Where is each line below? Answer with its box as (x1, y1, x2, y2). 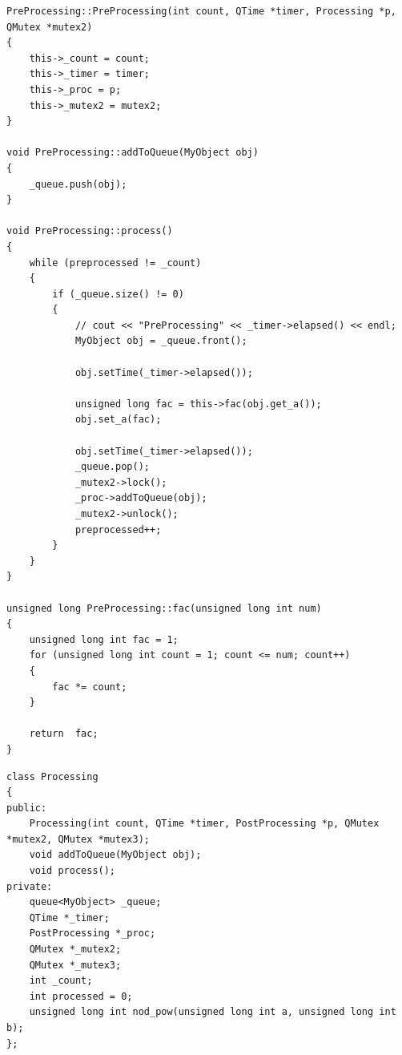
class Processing (6, 770, 98, 782)
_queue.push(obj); (29, 178, 127, 190)
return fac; (29, 728, 98, 740)
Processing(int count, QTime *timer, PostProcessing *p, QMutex (29, 818, 380, 830)
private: (6, 880, 53, 892)
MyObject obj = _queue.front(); (74, 335, 247, 347)
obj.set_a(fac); (74, 414, 162, 426)
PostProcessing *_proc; (29, 928, 156, 940)
